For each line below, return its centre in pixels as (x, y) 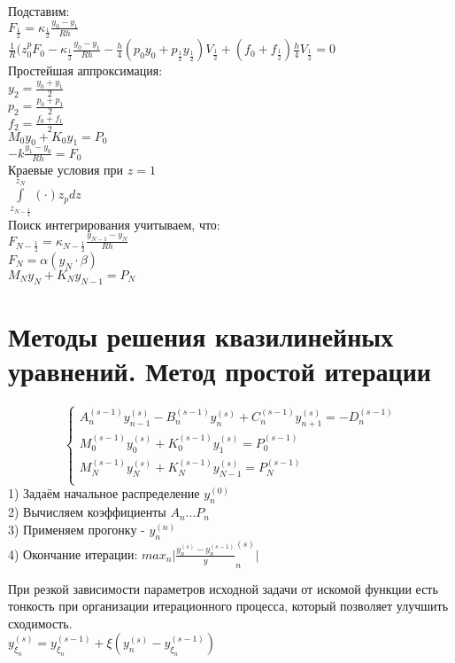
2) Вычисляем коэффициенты (87, 512)
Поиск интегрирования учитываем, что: (114, 224)
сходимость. (40, 623)
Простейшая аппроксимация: (85, 70)
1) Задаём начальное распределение (104, 493)
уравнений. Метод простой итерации (220, 371)
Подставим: (39, 11)
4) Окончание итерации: (73, 554)
